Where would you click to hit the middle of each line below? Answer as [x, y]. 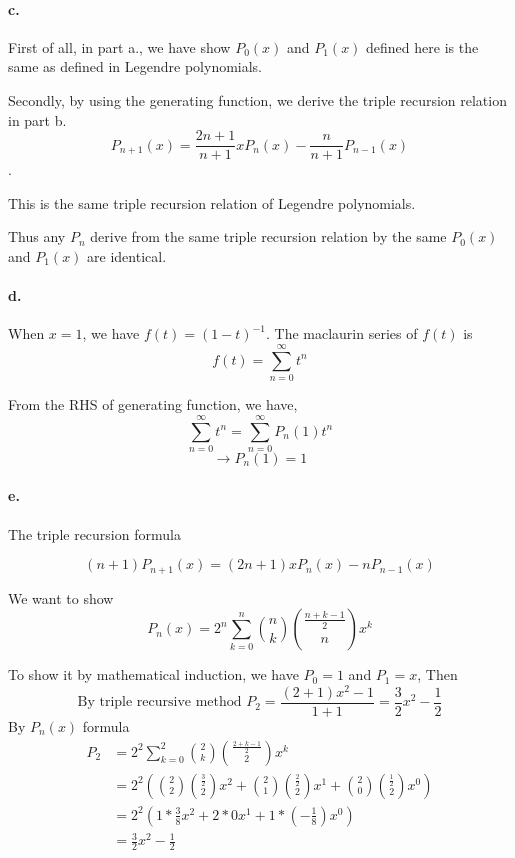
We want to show [61, 597]
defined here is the [422, 46]
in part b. [37, 119]
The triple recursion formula [94, 533]
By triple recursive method [159, 702]
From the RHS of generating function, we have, [153, 404]
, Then [437, 674]
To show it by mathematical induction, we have [153, 674]
